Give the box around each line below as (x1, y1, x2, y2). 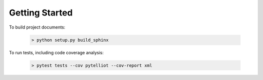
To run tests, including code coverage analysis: (9, 49, 104, 55)
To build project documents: (9, 24, 66, 30)
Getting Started (9, 7, 73, 18)
